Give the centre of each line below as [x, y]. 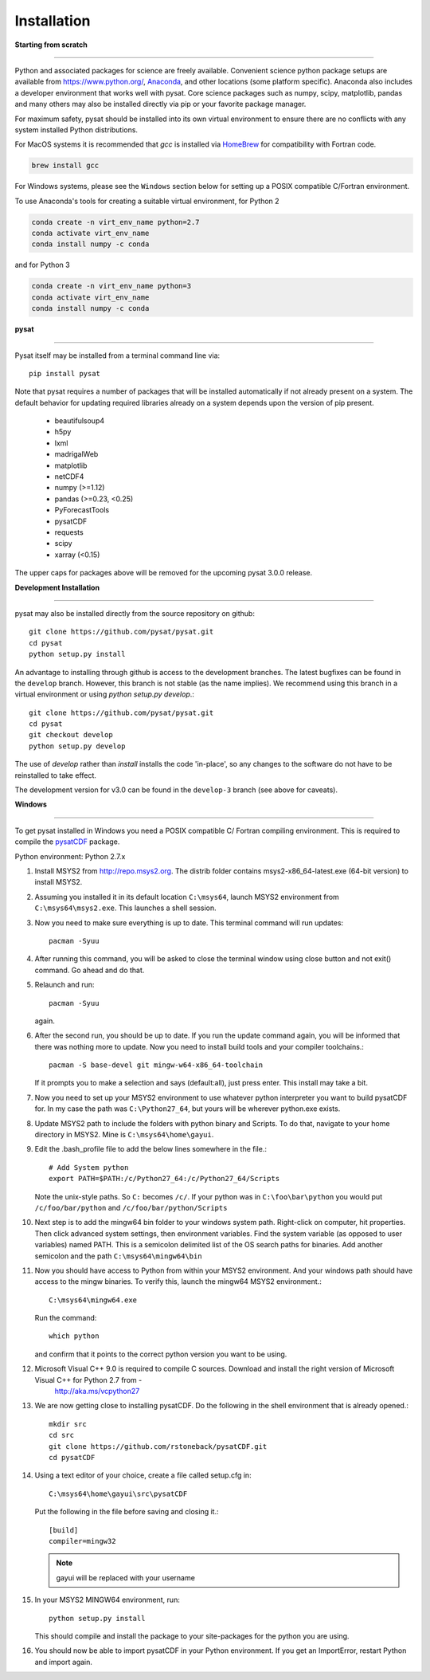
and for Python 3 [43, 265]
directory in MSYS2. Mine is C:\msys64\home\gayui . [124, 1135]
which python [74, 1336]
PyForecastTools [82, 510]
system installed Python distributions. [76, 130]
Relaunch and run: [64, 985]
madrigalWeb [76, 454]
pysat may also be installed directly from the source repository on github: [135, 613]
